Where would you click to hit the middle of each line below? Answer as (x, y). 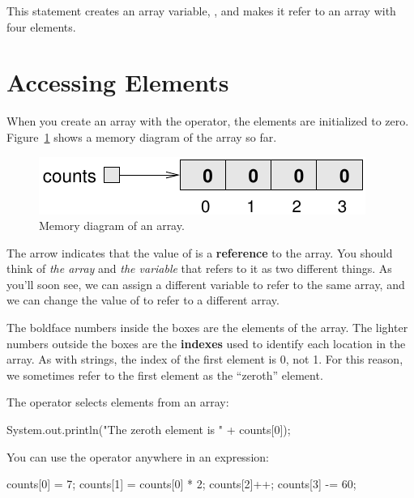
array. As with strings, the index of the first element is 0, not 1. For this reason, (205, 359)
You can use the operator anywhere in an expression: (138, 456)
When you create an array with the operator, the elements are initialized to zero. (208, 121)
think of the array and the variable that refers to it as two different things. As (199, 268)
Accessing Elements (118, 82)
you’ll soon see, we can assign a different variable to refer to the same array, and (206, 284)
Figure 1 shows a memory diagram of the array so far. (142, 136)
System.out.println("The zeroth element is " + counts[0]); (149, 430)
